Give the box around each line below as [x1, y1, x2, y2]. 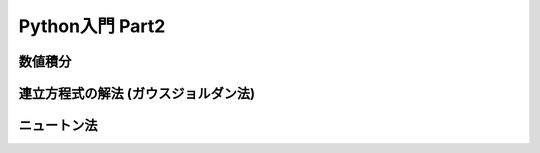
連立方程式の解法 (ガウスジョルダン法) [18, 85, 255, 102]
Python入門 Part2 [18, 15, 166, 37]
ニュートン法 [18, 117, 98, 134]
